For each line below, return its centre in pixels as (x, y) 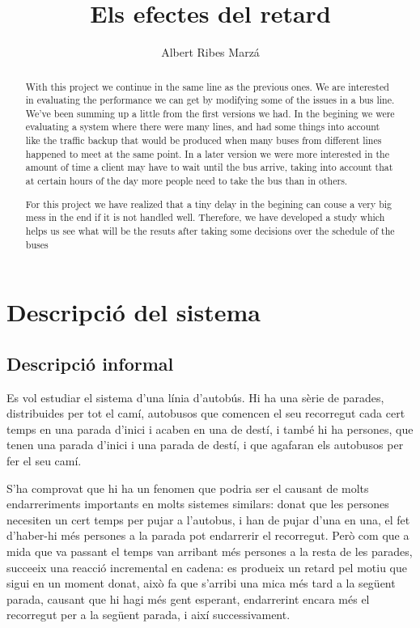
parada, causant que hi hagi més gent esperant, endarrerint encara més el (188, 598)
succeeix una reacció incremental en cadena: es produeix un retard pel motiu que (207, 567)
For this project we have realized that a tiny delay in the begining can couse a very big (209, 204)
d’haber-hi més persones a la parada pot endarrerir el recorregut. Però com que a (208, 535)
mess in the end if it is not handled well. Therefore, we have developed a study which (205, 217)
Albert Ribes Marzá (210, 52)
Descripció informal (90, 363)
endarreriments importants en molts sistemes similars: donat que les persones (198, 504)
